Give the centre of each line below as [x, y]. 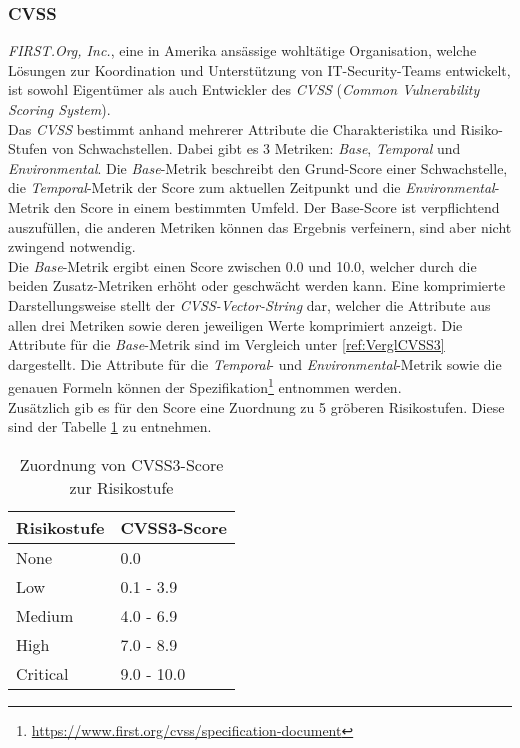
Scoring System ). [59, 109]
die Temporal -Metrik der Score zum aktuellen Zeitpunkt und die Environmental [251, 187]
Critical [42, 673]
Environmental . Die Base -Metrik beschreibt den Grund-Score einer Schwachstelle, [258, 167]
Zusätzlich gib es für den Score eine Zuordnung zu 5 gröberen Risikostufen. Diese [256, 406]
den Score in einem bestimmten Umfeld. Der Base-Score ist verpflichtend [276, 206]
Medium [45, 615]
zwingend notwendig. [72, 246]
